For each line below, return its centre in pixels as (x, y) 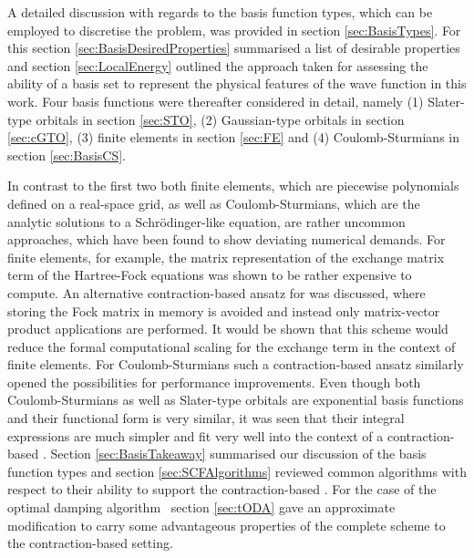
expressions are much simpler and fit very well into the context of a (196, 435)
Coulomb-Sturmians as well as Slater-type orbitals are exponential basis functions (236, 400)
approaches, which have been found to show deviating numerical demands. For (227, 239)
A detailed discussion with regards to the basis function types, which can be (220, 12)
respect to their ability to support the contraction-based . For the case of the (222, 489)
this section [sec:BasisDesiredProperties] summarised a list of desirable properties (234, 48)
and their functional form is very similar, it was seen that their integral (206, 418)
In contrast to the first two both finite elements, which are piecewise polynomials (233, 186)
